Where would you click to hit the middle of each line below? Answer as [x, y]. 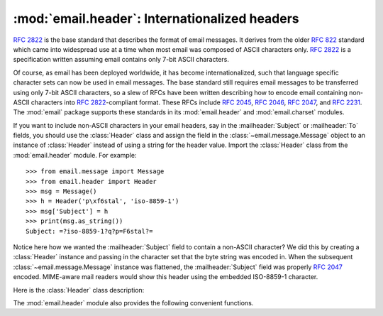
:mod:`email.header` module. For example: [75, 155]
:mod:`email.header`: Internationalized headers [156, 18]
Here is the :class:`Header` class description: [79, 290]
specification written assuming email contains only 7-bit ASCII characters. [121, 60]
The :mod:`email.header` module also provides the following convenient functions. [133, 303]
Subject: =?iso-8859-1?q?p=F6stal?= [89, 231]
